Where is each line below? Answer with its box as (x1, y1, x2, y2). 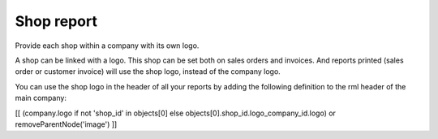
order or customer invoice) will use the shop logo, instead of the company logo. (15, 67, 281, 76)
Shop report (15, 12, 97, 30)
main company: (15, 93, 67, 103)
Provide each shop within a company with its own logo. (15, 41, 200, 50)
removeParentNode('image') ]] (15, 119, 118, 129)
